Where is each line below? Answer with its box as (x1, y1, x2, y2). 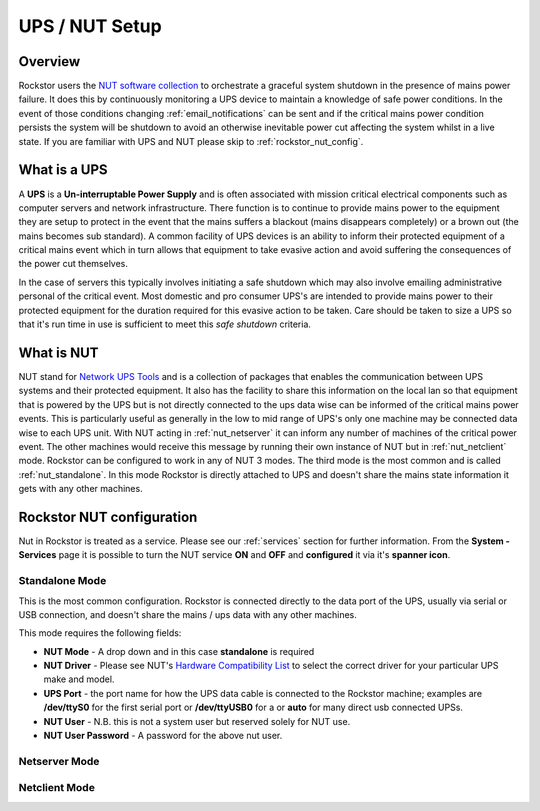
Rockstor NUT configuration (18, 508, 198, 525)
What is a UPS (18, 161, 109, 179)
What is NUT (18, 344, 99, 361)
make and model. (43, 673, 115, 685)
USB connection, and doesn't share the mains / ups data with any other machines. (18, 608, 357, 620)
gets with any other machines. (18, 483, 144, 495)
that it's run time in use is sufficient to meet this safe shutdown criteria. (18, 318, 312, 330)
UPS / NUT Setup (18, 15, 162, 37)
